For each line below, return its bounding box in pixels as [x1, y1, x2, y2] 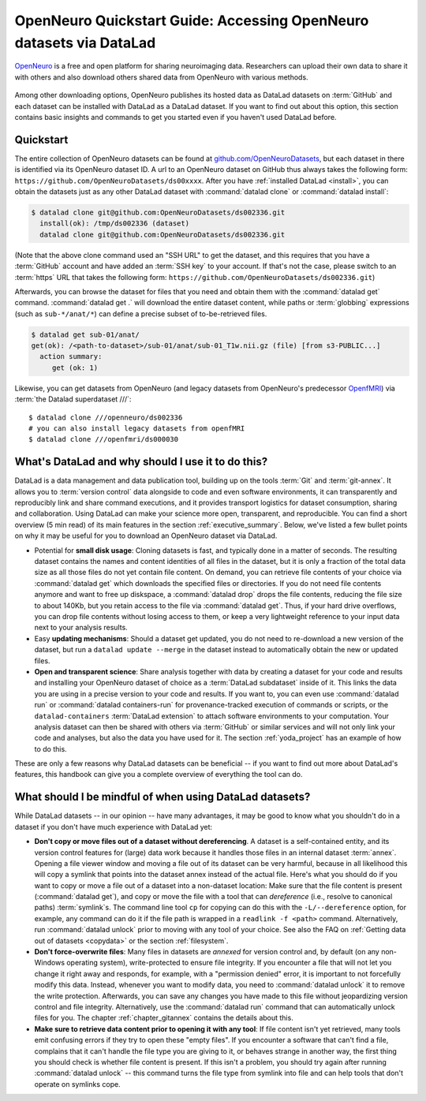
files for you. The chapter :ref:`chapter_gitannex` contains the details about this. [34, 1013, 293, 1023]
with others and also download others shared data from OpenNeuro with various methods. [14, 72, 308, 82]
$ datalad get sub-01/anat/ [31, 330, 140, 339]
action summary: [39, 352, 103, 361]
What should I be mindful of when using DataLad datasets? [14, 790, 311, 804]
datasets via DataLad [14, 34, 156, 51]
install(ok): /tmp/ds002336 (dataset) [39, 219, 189, 228]
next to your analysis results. [34, 623, 128, 633]
